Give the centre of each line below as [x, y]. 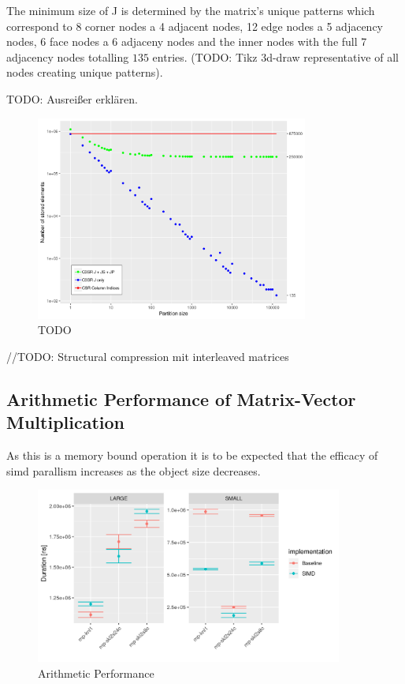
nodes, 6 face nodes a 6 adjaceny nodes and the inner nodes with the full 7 [187, 41]
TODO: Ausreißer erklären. [72, 98]
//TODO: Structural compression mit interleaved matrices [148, 356]
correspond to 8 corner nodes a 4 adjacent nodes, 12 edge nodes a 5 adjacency [195, 26]
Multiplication [66, 422]
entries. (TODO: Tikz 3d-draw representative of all [275, 56]
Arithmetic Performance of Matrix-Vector [181, 398]
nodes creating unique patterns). [85, 72]
